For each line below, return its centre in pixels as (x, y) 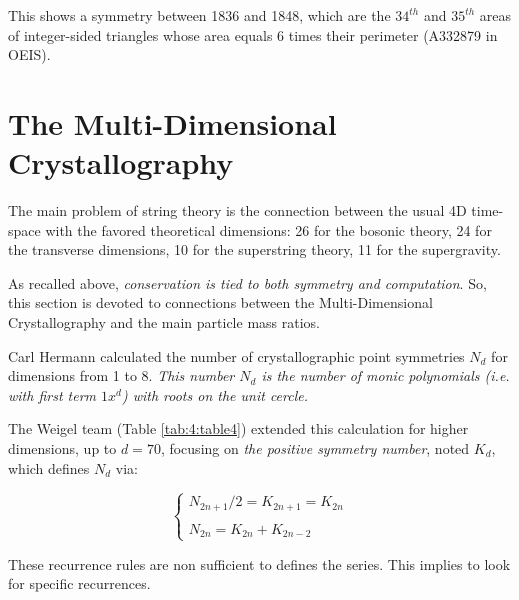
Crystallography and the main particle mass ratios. (164, 322)
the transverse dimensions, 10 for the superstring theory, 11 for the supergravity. (254, 249)
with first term (52, 394)
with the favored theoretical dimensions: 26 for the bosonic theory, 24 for (268, 229)
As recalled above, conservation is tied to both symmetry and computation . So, (247, 282)
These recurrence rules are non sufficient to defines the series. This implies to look (259, 563)
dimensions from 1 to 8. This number (121, 375)
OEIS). (29, 54)
